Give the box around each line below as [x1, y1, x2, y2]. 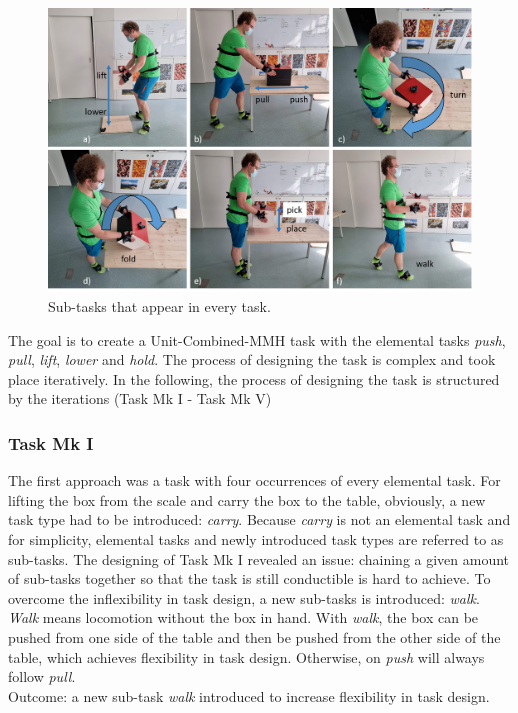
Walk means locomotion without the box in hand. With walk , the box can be [8, 607, 479, 628]
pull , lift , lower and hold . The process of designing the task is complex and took [8, 349, 496, 370]
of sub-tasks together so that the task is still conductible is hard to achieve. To [8, 568, 491, 589]
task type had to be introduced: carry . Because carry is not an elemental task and [8, 509, 511, 530]
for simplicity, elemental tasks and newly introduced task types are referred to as [8, 529, 504, 550]
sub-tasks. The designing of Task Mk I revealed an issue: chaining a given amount [8, 548, 510, 569]
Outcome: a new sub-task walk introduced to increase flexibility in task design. [8, 685, 490, 706]
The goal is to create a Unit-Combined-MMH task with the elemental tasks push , [8, 329, 506, 350]
